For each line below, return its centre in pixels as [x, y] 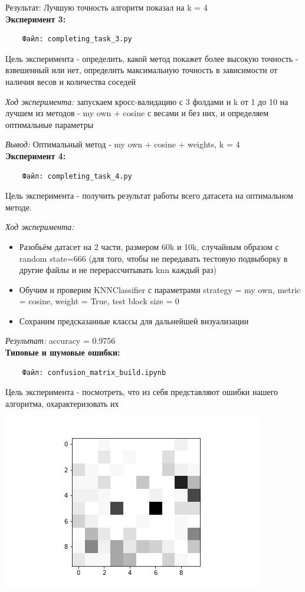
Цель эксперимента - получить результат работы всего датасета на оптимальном [149, 195]
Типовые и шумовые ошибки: [63, 352]
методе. [19, 207]
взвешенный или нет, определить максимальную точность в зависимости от [142, 70]
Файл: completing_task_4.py [77, 176]
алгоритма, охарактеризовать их [62, 403]
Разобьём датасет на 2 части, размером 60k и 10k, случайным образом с [149, 246]
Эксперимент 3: [36, 19]
